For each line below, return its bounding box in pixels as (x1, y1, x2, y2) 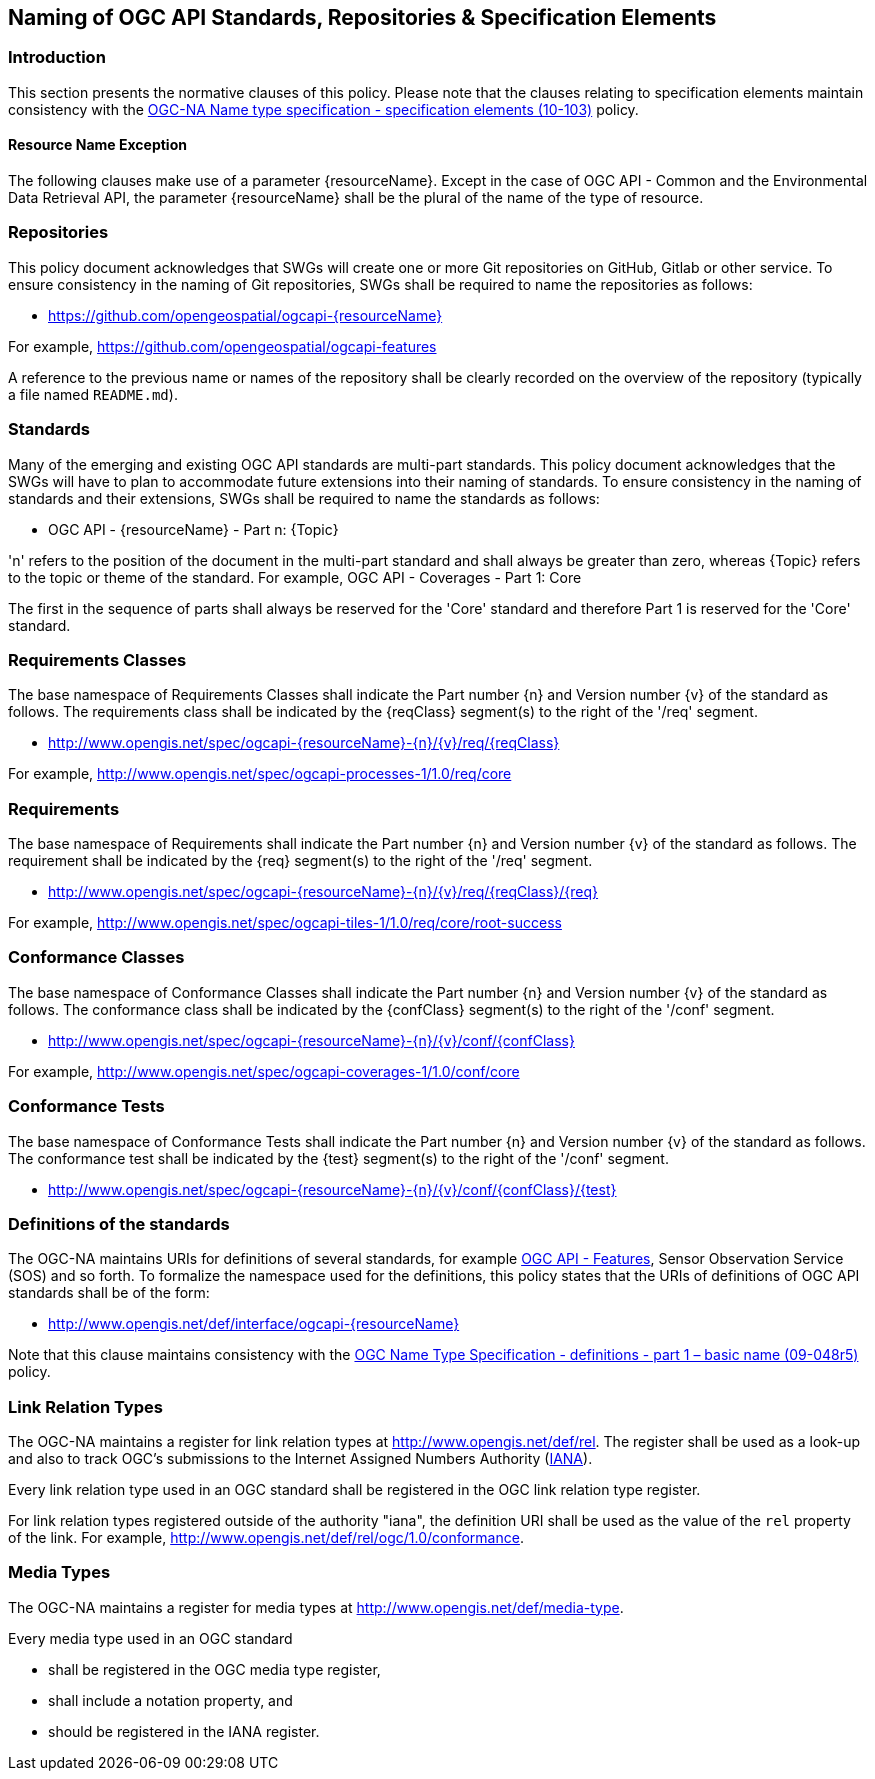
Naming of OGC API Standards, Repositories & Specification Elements (8, 5, 717, 30)
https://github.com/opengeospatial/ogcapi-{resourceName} (48, 306, 443, 324)
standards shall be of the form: (8, 1284, 210, 1302)
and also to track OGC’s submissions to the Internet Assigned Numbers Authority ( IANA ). (8, 1450, 593, 1468)
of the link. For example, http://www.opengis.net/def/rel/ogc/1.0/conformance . (8, 1529, 524, 1547)
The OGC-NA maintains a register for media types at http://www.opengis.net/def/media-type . (8, 1598, 624, 1616)
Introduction (8, 47, 106, 68)
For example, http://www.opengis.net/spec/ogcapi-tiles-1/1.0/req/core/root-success (8, 914, 562, 932)
